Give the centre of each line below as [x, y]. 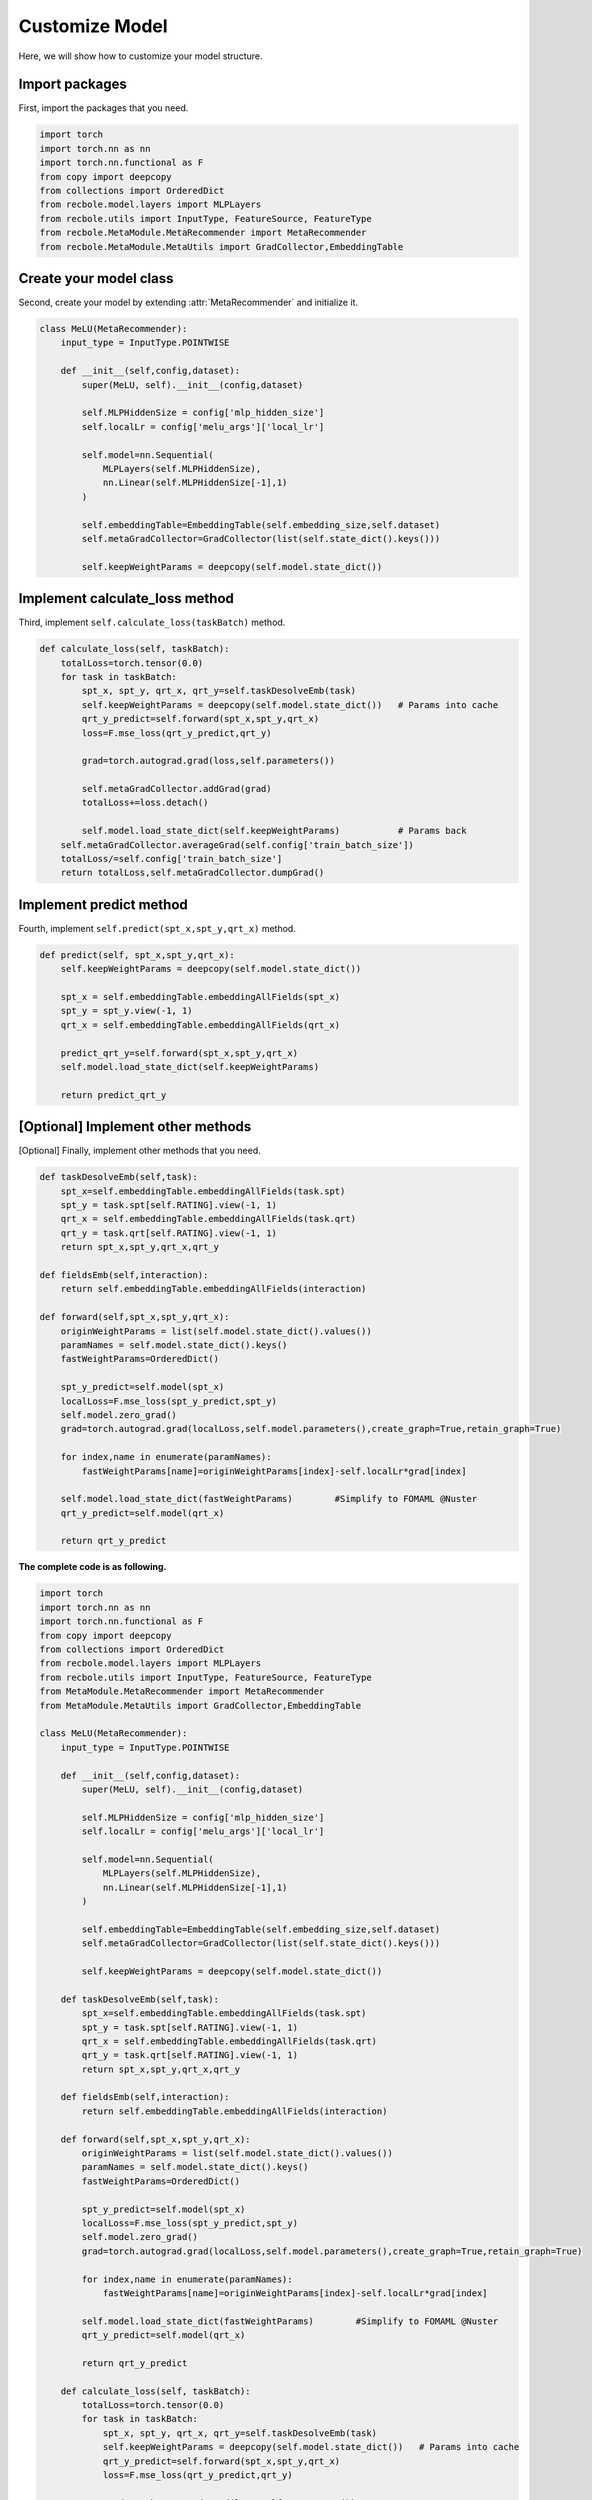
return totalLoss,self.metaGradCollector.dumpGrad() [192, 873]
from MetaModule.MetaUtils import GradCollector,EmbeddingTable [200, 1705]
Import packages [72, 84]
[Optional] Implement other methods [135, 1126]
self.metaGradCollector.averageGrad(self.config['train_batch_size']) [237, 844]
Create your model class [96, 278]
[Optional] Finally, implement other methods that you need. [140, 1151]
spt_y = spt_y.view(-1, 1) [127, 1011]
